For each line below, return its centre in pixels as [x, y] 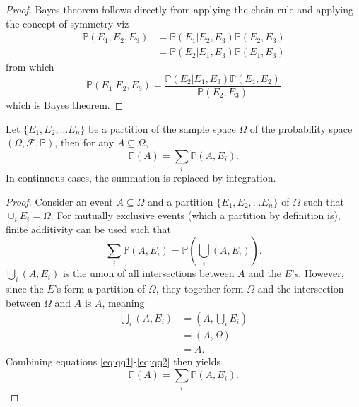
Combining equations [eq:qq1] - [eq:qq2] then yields [113, 361]
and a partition [181, 201]
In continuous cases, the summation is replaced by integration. [141, 178]
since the [25, 289]
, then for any [84, 142]
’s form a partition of [100, 289]
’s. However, [318, 273]
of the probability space [301, 128]
